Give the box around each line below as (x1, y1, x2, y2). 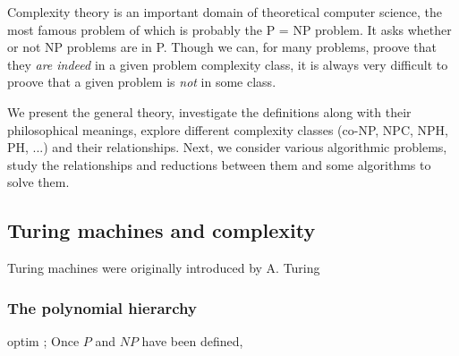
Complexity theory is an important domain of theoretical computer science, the (7, 3, 443, 21)
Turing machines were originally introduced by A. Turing (7, 259, 320, 277)
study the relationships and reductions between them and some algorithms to (7, 155, 431, 174)
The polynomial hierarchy (7, 296, 197, 318)
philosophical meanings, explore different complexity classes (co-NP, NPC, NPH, (7, 120, 448, 139)
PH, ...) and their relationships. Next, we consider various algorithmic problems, (7, 138, 447, 157)
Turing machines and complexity (7, 216, 316, 244)
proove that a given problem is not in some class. (7, 72, 276, 91)
